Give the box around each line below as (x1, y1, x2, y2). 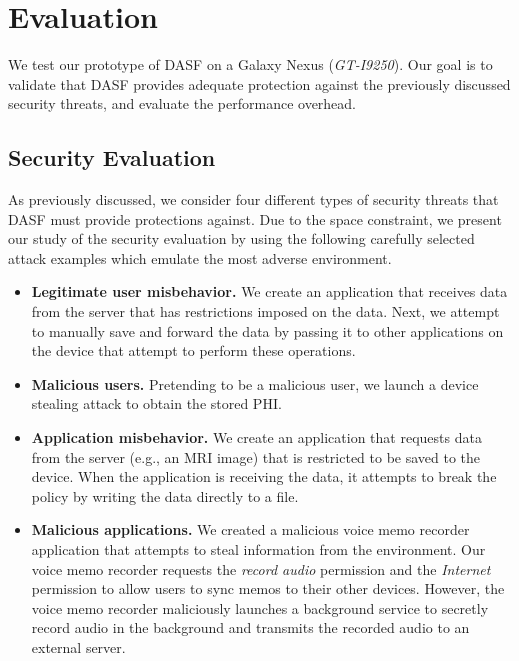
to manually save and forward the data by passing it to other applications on (31, 320, 504, 341)
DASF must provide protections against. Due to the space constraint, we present (8, 208, 502, 229)
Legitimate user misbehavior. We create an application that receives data (31, 281, 508, 302)
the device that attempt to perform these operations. (31, 340, 356, 361)
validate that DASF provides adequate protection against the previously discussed (8, 73, 511, 94)
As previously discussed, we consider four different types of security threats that (8, 189, 499, 210)
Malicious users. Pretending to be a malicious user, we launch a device (31, 373, 479, 394)
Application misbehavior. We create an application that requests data (31, 427, 482, 448)
